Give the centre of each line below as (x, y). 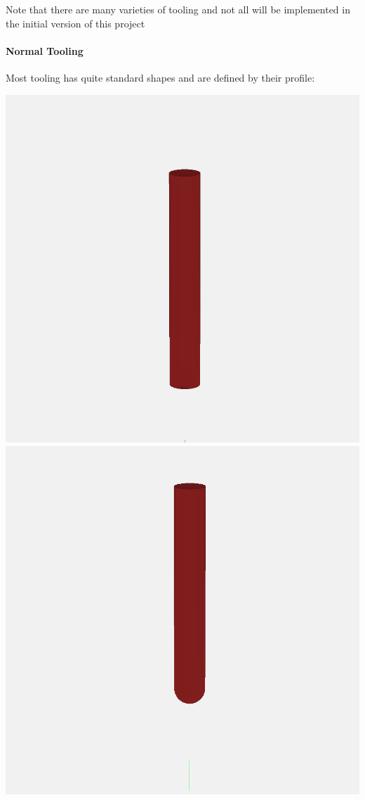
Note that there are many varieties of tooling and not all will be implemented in (178, 9)
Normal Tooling (45, 50)
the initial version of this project (75, 23)
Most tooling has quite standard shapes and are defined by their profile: (160, 77)
